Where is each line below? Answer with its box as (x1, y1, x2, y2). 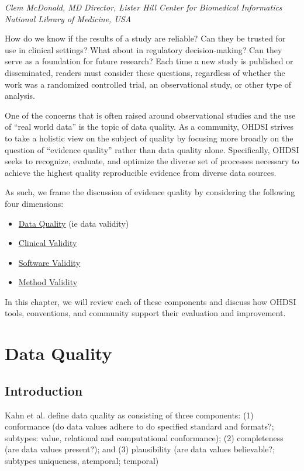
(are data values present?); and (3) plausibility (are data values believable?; (5, 443, 275, 455)
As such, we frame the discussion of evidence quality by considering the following (5, 186, 295, 198)
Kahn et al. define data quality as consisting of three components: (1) (5, 408, 254, 421)
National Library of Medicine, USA (5, 12, 132, 25)
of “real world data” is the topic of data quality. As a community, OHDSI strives (5, 120, 294, 133)
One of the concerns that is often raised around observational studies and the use (5, 109, 296, 121)
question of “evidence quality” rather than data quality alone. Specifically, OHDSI (5, 143, 299, 155)
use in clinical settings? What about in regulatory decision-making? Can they (5, 43, 282, 56)
